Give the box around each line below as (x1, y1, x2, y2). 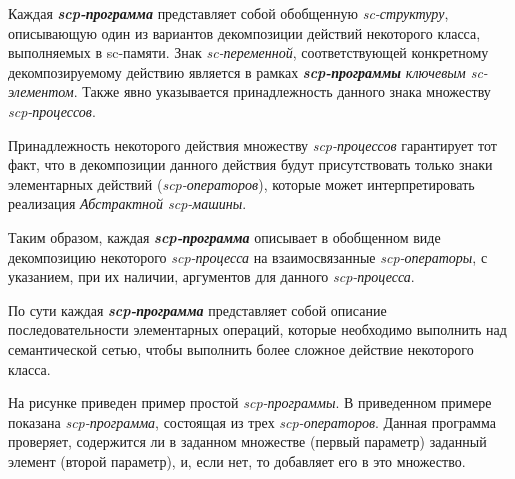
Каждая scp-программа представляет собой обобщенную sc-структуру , (8, 3, 449, 23)
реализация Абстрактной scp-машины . (8, 193, 247, 214)
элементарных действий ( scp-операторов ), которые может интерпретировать (8, 173, 475, 194)
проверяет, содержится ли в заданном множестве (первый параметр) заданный (8, 431, 487, 452)
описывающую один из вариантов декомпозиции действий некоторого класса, (8, 22, 481, 43)
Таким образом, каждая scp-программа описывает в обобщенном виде (8, 226, 441, 247)
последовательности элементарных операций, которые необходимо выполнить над (8, 319, 507, 340)
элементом (8, 81, 74, 102)
